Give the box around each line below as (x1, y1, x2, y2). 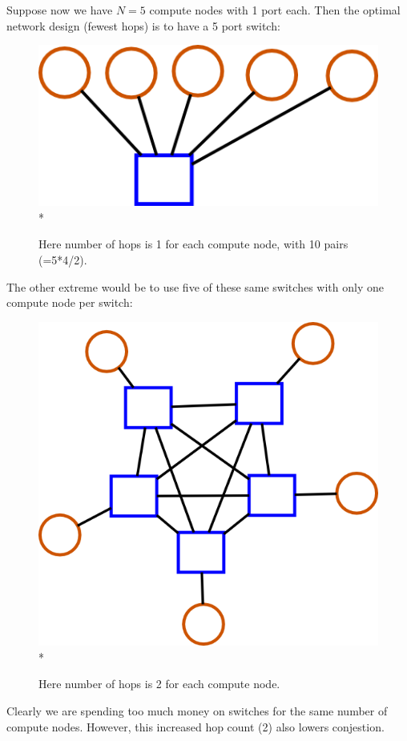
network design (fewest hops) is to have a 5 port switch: (6, 17, 280, 34)
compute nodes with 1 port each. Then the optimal (149, 2, 401, 18)
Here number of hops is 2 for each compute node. (38, 675, 280, 692)
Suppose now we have (6, 2, 113, 18)
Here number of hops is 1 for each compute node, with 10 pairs (38, 236, 349, 252)
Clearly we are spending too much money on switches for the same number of (6, 703, 388, 719)
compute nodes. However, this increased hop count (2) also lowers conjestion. (6, 718, 385, 735)
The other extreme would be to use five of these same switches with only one (6, 278, 384, 295)
